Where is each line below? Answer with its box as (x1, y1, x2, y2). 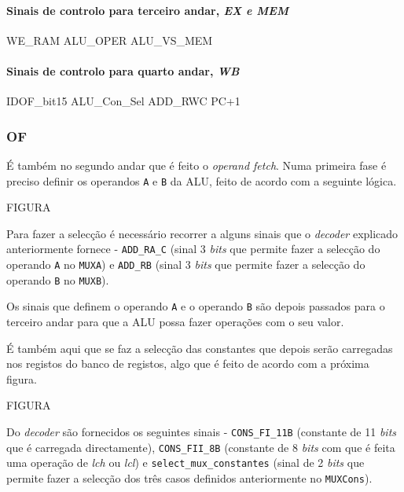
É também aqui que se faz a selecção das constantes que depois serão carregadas (6, 340, 393, 356)
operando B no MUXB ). (6, 271, 109, 288)
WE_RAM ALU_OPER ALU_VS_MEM (6, 31, 213, 48)
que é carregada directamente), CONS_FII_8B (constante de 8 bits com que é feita (6, 439, 395, 455)
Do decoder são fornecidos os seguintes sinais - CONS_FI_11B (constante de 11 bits (6, 424, 397, 440)
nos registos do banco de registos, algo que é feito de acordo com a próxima (6, 355, 369, 372)
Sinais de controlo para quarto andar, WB (6, 62, 240, 79)
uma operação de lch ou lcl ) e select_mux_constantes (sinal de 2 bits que (6, 454, 365, 471)
